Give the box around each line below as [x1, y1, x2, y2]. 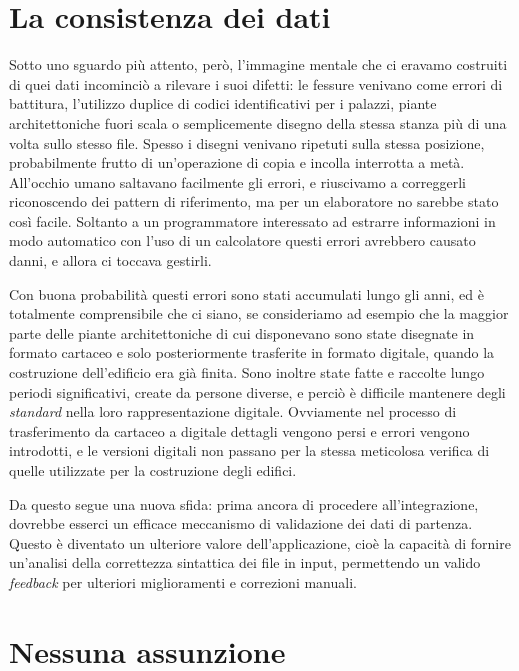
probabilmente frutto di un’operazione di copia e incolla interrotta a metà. [9, 152, 465, 173]
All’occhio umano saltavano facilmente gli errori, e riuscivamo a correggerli [9, 171, 466, 192]
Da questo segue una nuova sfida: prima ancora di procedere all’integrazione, [9, 493, 479, 514]
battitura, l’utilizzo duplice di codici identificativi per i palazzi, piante [9, 93, 437, 114]
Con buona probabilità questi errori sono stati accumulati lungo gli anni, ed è [9, 283, 484, 304]
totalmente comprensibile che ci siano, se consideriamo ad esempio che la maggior [9, 303, 509, 324]
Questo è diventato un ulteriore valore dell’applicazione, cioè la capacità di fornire [9, 532, 511, 553]
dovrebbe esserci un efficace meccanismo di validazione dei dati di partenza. [9, 513, 473, 534]
